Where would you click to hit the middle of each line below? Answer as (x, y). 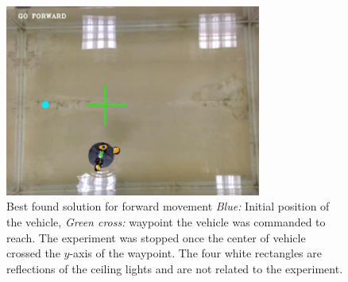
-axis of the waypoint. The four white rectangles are (195, 253)
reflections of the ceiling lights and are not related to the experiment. (175, 268)
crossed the (33, 253)
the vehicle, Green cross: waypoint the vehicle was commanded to (166, 222)
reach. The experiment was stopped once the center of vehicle (156, 237)
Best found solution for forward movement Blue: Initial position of (168, 206)
